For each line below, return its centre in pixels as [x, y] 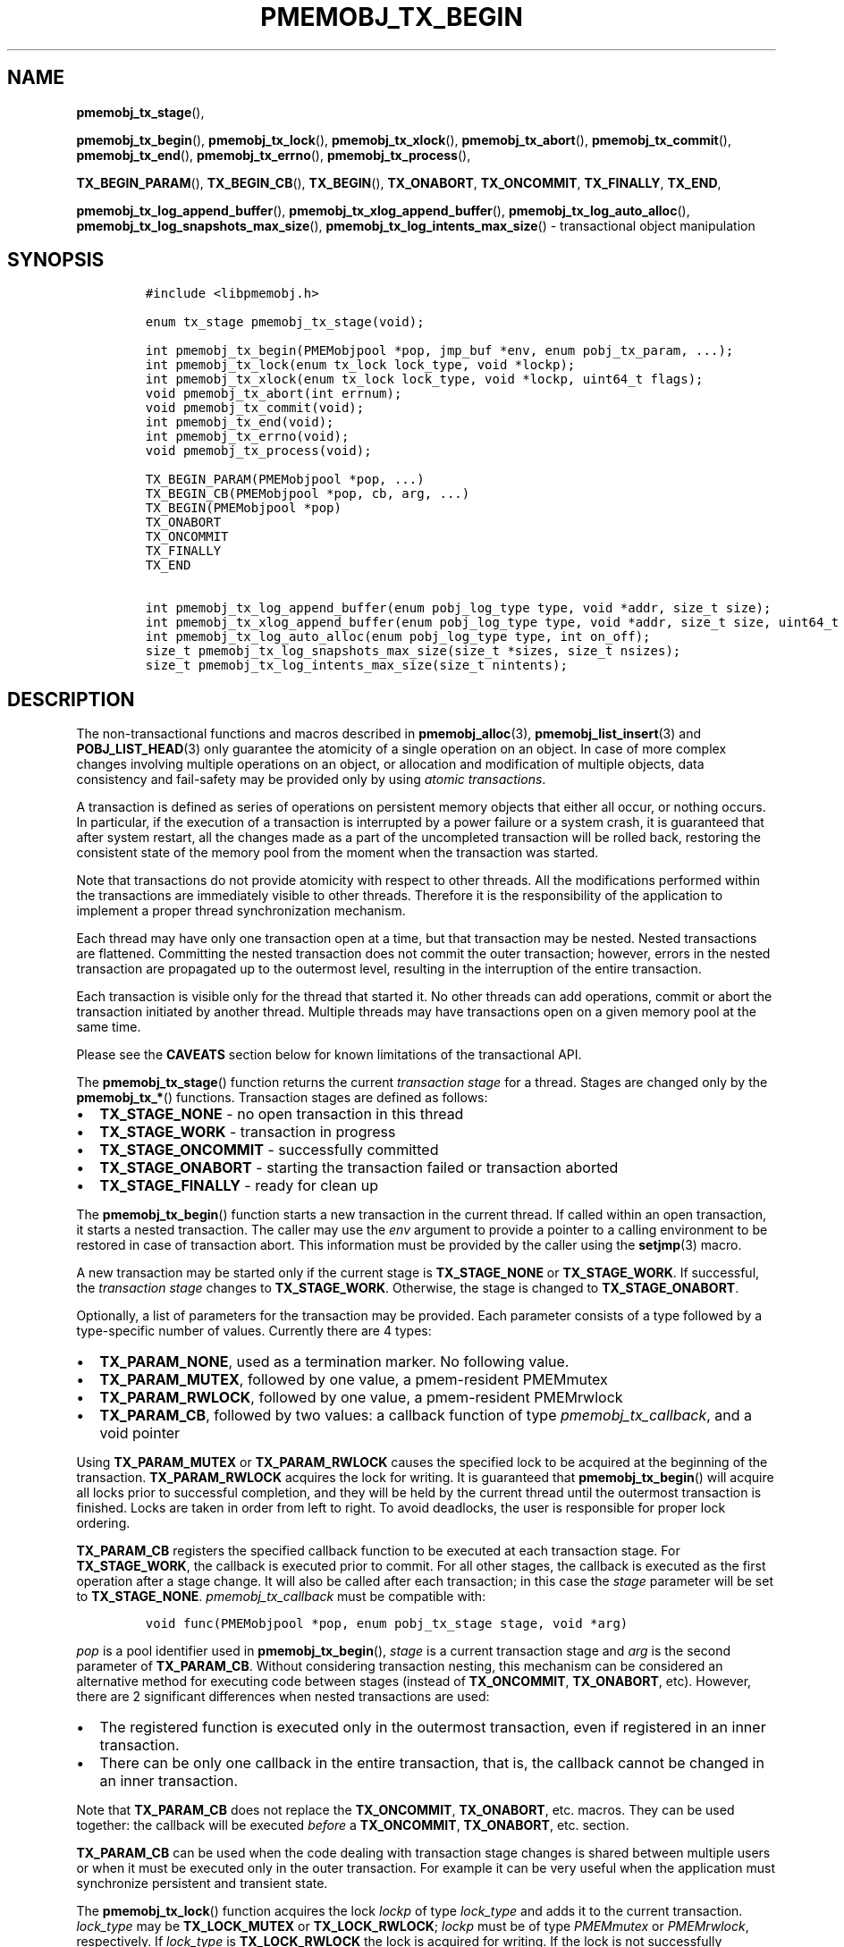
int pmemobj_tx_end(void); [240, 422]
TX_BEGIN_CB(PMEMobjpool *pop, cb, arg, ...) [308, 494]
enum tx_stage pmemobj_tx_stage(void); [285, 322]
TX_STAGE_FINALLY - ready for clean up [239, 1186]
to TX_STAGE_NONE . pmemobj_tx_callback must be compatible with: [281, 1597]
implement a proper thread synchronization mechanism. [241, 911]
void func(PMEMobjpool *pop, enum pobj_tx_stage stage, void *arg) [387, 1624]
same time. [109, 1027]
